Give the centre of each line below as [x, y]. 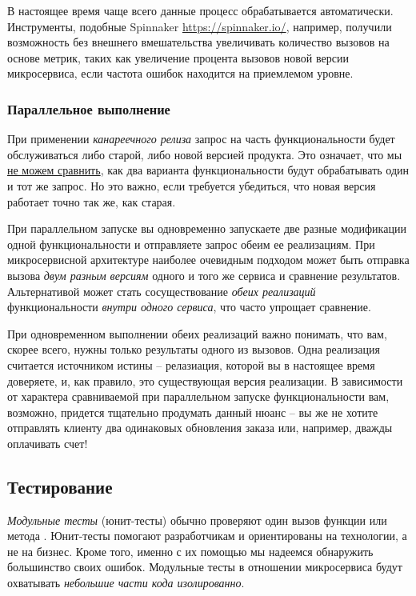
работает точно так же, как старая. [92, 201]
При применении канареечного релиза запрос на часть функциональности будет [201, 139]
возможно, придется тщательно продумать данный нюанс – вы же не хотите [193, 412]
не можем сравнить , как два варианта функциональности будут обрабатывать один [208, 170]
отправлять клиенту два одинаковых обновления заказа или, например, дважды [200, 428]
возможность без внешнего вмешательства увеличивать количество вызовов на [198, 42]
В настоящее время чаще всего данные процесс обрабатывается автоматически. [200, 10]
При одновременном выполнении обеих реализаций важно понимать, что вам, [197, 333]
